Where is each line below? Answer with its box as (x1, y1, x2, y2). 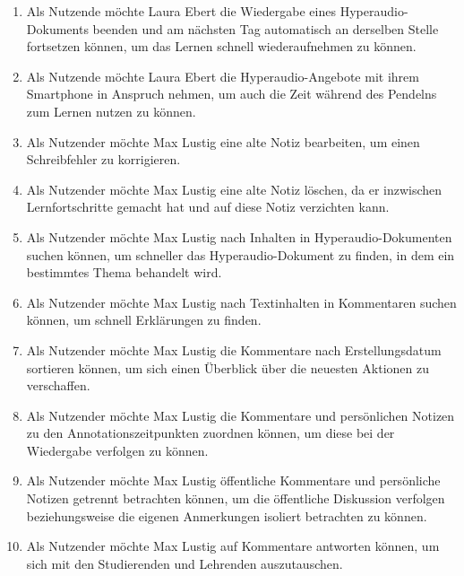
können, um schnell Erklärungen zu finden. (26, 310, 262, 329)
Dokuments (26, 19, 89, 38)
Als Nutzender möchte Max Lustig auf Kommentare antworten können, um (26, 537, 440, 555)
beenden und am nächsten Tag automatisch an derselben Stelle (92, 19, 439, 38)
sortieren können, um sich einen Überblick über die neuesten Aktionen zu (26, 358, 429, 377)
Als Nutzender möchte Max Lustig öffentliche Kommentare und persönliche (26, 471, 441, 490)
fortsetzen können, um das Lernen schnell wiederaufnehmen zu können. (26, 37, 417, 56)
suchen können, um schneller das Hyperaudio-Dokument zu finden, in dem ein (26, 245, 455, 264)
